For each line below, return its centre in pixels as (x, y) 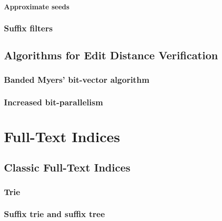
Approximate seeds (37, 6)
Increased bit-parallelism (54, 102)
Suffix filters (28, 28)
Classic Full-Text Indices (67, 167)
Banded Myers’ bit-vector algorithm (77, 79)
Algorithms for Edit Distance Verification (111, 55)
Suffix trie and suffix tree (55, 214)
